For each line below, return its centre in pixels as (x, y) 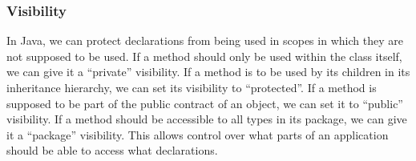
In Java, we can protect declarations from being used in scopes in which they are (205, 40)
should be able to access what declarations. (112, 150)
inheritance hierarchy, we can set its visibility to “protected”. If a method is (192, 87)
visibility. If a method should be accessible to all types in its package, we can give (207, 119)
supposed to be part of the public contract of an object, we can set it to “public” (205, 103)
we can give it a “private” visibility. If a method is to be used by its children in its (208, 72)
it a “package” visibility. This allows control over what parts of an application (198, 134)
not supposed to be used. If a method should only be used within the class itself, (204, 56)
